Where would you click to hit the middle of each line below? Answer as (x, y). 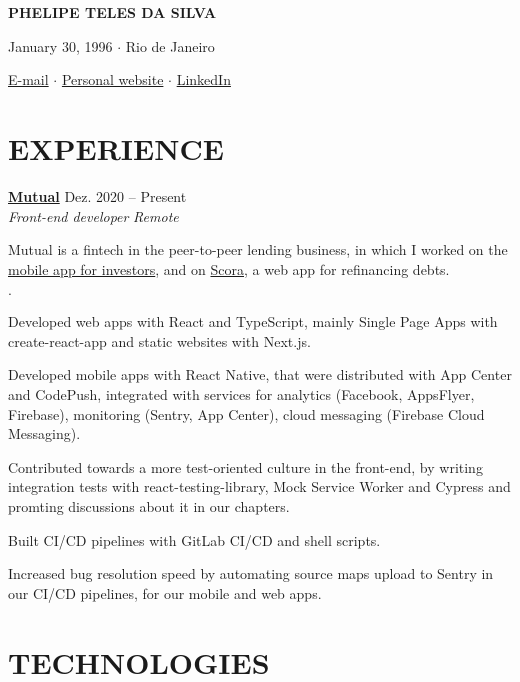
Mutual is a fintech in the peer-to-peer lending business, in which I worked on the (258, 249)
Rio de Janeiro (170, 45)
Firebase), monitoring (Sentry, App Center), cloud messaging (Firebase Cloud (246, 413)
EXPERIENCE (116, 147)
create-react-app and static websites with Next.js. (159, 340)
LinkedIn (203, 79)
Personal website (112, 79)
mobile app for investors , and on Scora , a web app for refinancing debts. (229, 268)
